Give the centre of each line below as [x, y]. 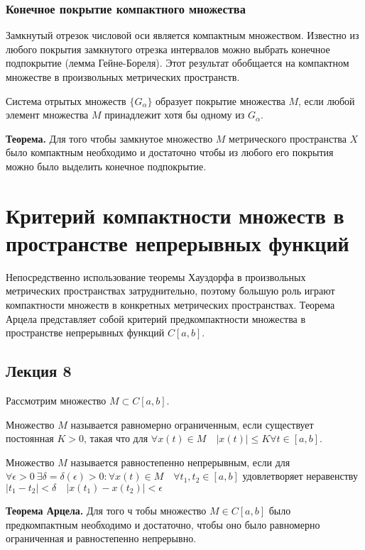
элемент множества [47, 115]
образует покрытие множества [220, 100]
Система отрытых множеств [66, 100]
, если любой [326, 100]
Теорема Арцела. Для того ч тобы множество [106, 511]
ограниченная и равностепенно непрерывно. [101, 538]
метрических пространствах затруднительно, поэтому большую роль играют [170, 291]
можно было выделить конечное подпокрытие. [106, 166]
